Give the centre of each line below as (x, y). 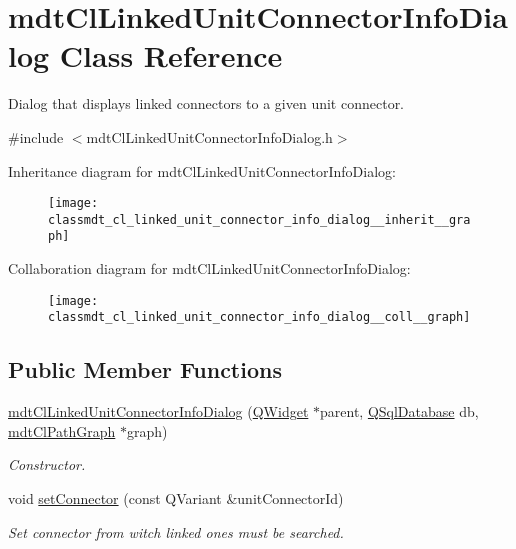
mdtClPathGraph (62, 430)
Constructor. (47, 464)
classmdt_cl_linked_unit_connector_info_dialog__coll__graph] (259, 317)
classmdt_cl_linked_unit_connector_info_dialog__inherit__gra (259, 219)
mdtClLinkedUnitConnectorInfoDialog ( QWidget (158, 411)
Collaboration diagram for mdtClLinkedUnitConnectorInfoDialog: (209, 268)
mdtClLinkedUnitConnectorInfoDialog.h (209, 136)
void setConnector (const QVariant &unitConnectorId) (176, 497)
